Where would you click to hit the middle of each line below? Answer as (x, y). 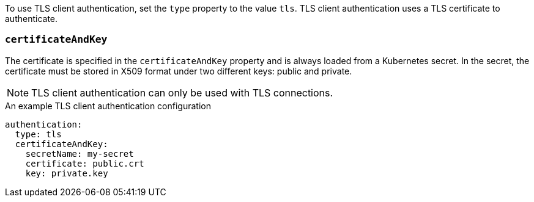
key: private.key (67, 173)
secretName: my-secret (80, 153)
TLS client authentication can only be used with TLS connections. (182, 92)
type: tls (38, 134)
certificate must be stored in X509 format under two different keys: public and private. (179, 71)
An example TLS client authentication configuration (108, 106)
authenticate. (32, 19)
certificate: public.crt (85, 163)
